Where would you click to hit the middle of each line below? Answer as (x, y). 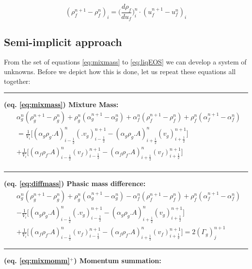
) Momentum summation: (118, 261)
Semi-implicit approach (63, 41)
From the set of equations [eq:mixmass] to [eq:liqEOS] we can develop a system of (125, 62)
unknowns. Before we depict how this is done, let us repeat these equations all (120, 71)
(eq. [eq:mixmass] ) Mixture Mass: (61, 104)
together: (17, 81)
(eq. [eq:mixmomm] (37, 261)
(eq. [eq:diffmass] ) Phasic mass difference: (75, 183)
